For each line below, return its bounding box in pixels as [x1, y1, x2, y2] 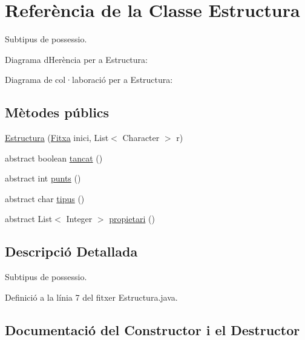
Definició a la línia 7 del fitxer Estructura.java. [5, 290, 178, 303]
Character [122, 131, 160, 144]
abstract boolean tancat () [5, 151, 103, 164]
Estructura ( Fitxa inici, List [5, 131, 109, 144]
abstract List [5, 212, 53, 225]
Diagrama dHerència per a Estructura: [5, 53, 148, 65]
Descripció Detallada [5, 242, 138, 261]
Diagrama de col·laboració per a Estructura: [5, 73, 173, 86]
